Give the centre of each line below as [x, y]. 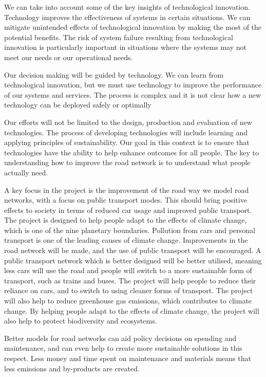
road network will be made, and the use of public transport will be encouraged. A [133, 250]
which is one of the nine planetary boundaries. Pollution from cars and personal [130, 230]
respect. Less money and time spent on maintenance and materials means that [128, 358]
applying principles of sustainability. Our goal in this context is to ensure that [127, 142]
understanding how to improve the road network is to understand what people [127, 162]
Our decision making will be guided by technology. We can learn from [114, 74]
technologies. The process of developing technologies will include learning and [126, 132]
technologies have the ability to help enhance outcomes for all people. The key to [131, 152]
